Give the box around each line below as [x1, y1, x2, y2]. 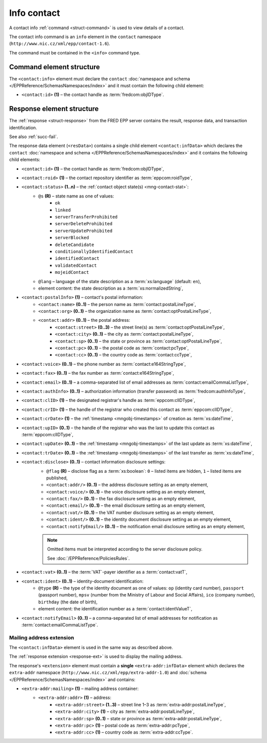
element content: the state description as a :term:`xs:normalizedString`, [38, 285, 183, 291]
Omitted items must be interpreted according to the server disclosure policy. [47, 546, 203, 552]
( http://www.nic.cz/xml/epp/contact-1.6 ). [9, 41, 111, 47]
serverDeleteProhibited [55, 221, 113, 227]
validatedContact [55, 262, 97, 268]
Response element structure [9, 104, 99, 113]
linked [55, 207, 71, 213]
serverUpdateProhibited [55, 228, 113, 234]
